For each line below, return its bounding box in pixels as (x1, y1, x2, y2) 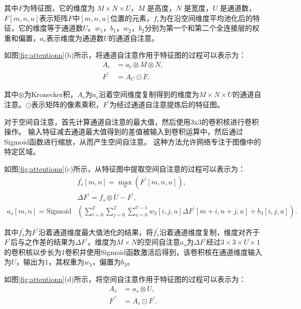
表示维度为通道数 (46, 32, 104, 43)
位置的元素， (110, 12, 154, 23)
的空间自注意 (137, 236, 180, 247)
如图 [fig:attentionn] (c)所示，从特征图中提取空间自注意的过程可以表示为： (4, 163, 245, 174)
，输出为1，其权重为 (16, 256, 84, 267)
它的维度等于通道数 (18, 22, 83, 33)
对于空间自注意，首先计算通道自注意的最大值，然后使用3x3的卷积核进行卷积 (4, 116, 259, 127)
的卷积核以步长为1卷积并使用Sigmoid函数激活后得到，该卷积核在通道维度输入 (4, 246, 263, 257)
